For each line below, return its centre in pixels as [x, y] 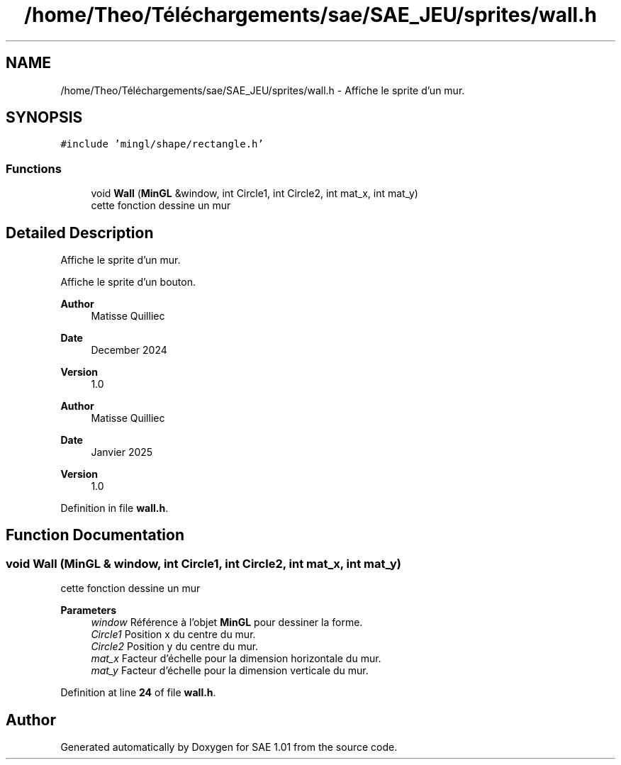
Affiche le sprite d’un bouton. [128, 282]
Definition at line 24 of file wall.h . [138, 693]
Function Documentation [95, 535]
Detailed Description [80, 233]
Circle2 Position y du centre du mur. [175, 647]
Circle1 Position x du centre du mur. [173, 635]
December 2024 [129, 350]
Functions [34, 168]
